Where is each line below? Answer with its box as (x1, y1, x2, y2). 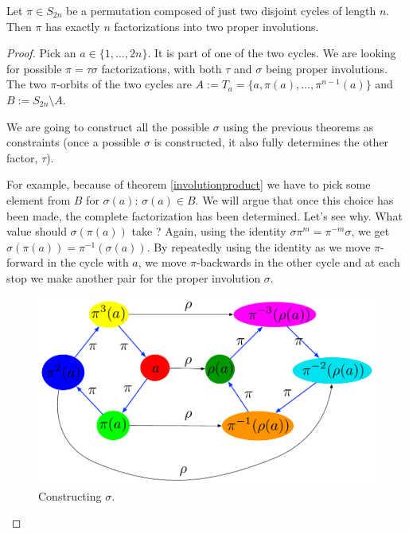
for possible (6, 60, 62, 76)
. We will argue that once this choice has (195, 191, 394, 208)
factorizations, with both (101, 60, 222, 76)
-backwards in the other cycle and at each (197, 254, 400, 271)
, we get (351, 223, 390, 240)
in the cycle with (47, 254, 129, 271)
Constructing (38, 487, 102, 504)
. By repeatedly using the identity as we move (146, 238, 371, 255)
